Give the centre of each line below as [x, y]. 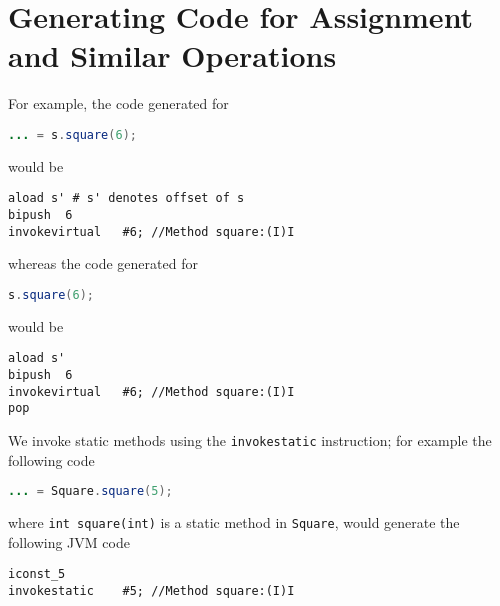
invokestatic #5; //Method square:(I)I [151, 591]
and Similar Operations [172, 55]
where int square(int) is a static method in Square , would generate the [234, 522]
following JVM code [69, 541]
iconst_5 [37, 574]
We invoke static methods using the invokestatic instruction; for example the [250, 440]
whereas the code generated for [103, 263]
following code [51, 459]
